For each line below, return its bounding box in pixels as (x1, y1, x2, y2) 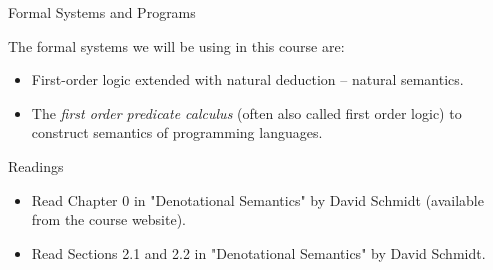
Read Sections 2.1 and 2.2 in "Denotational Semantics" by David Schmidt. (31, 242, 486, 263)
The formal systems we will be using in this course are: (8, 35, 345, 56)
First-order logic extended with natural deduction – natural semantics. (31, 69, 464, 90)
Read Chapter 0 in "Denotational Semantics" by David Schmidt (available (31, 189, 484, 210)
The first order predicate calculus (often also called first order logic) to (31, 102, 462, 123)
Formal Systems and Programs (8, 2, 196, 22)
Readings (8, 155, 64, 176)
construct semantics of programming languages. (31, 122, 323, 143)
